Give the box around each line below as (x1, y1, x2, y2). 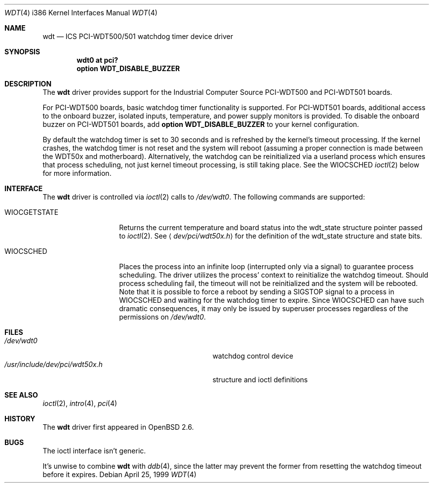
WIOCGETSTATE (4, 208, 59, 216)
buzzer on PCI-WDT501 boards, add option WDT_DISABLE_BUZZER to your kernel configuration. (42, 120, 359, 128)
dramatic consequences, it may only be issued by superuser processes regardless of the (119, 304, 408, 313)
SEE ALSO (4, 391, 38, 399)
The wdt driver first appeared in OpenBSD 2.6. (42, 423, 194, 431)
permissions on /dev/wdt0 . (119, 313, 206, 321)
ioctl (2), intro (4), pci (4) (42, 399, 118, 407)
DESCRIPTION (4, 80, 52, 88)
